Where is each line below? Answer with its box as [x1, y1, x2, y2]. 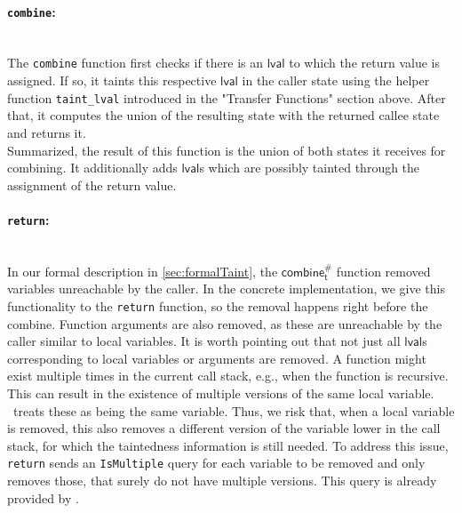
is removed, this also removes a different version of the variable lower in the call [7, 419, 441, 437]
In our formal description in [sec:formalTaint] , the [7, 261, 278, 280]
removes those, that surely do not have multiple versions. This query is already [7, 471, 437, 490]
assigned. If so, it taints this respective [7, 71, 217, 90]
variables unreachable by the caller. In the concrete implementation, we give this [7, 279, 445, 298]
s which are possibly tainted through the [199, 158, 420, 177]
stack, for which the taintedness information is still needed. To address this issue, [7, 436, 449, 454]
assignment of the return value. [7, 175, 177, 194]
